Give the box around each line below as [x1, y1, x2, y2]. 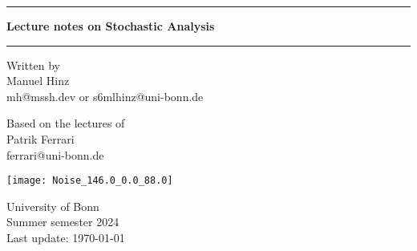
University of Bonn [6, 197, 99, 214]
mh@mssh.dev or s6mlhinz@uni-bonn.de [6, 87, 204, 104]
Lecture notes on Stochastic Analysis [6, 18, 215, 34]
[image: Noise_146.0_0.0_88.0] [6, 175, 173, 187]
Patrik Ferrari [6, 130, 75, 147]
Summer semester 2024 [6, 213, 119, 230]
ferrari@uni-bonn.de [6, 146, 104, 163]
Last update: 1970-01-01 [6, 229, 125, 245]
